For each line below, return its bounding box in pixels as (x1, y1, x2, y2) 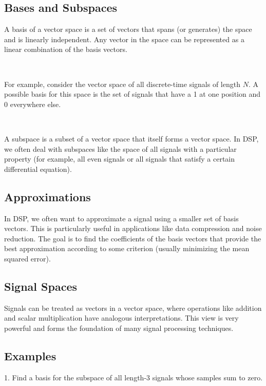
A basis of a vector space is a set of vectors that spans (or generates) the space (4, 24, 252, 34)
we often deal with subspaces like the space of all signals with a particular (4, 143, 237, 154)
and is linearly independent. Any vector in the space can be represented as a (4, 33, 244, 44)
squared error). (4, 253, 51, 264)
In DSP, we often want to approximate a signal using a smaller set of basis (4, 213, 239, 223)
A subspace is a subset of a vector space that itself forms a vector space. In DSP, (4, 133, 259, 144)
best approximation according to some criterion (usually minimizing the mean (4, 243, 250, 254)
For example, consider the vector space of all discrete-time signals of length (4, 78, 240, 89)
